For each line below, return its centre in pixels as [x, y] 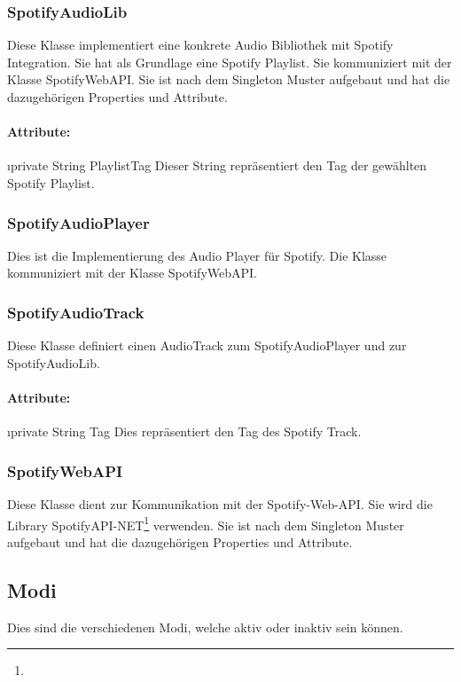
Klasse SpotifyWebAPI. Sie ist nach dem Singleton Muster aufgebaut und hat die [229, 79]
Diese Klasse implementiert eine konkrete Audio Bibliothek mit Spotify [200, 45]
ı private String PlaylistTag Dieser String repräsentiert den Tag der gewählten [217, 165]
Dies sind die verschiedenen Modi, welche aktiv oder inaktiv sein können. [205, 627]
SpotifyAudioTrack [76, 312]
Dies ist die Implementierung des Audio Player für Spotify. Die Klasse [197, 255]
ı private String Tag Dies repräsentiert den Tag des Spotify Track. [184, 431]
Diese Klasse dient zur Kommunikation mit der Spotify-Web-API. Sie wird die [220, 504]
